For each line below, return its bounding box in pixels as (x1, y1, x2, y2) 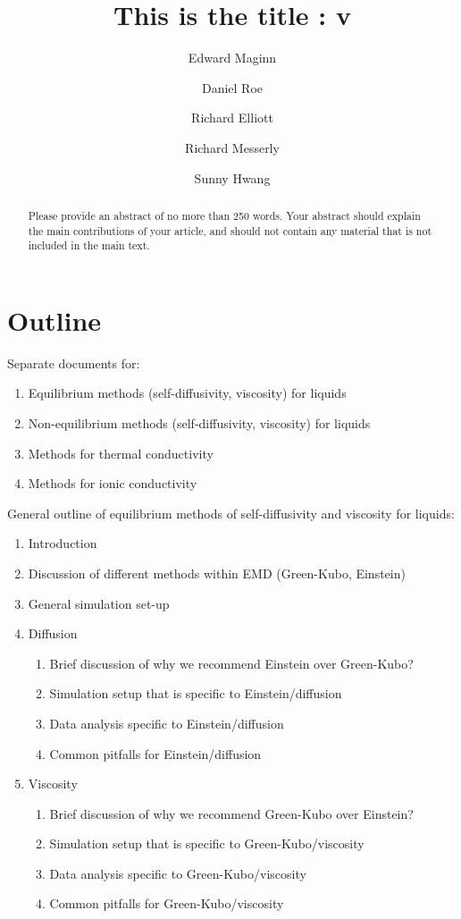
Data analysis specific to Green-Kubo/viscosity (49, 864, 306, 882)
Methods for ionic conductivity (28, 474, 197, 493)
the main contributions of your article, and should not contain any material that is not (28, 223, 432, 238)
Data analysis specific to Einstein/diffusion (49, 713, 284, 732)
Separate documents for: (7, 353, 140, 372)
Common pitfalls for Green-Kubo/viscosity (49, 894, 284, 913)
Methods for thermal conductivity (28, 443, 214, 462)
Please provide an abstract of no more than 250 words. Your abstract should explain (28, 207, 421, 223)
